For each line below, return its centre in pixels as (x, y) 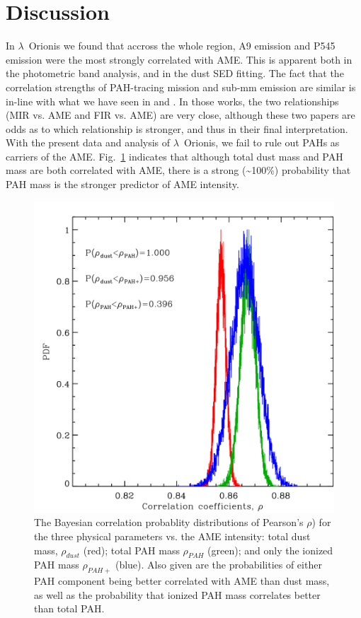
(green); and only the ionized (270, 550)
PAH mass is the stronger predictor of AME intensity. (122, 184)
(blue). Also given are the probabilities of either (218, 565)
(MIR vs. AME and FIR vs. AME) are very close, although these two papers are (180, 115)
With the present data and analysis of (88, 142)
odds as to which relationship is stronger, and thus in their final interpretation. (177, 128)
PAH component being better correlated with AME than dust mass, (182, 581)
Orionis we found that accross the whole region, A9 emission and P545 (182, 46)
